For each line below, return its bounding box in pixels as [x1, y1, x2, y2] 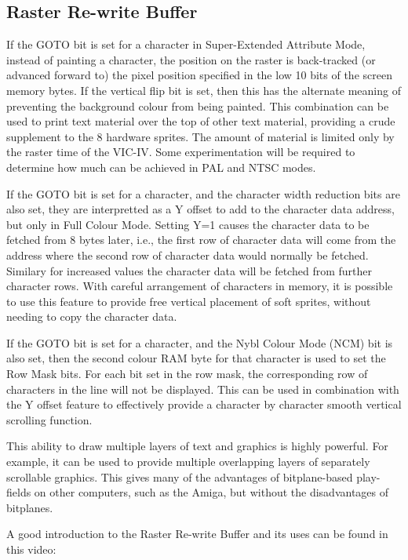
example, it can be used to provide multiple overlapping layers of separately [6, 453, 370, 470]
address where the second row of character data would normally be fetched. [6, 246, 369, 263]
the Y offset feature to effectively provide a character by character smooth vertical [6, 396, 402, 413]
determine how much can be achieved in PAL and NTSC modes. [6, 158, 316, 175]
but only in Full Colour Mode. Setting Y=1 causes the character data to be [6, 216, 370, 232]
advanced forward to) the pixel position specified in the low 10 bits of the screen [6, 67, 392, 83]
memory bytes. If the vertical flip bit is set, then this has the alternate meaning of [6, 82, 401, 98]
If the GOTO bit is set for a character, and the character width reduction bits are [6, 185, 400, 202]
